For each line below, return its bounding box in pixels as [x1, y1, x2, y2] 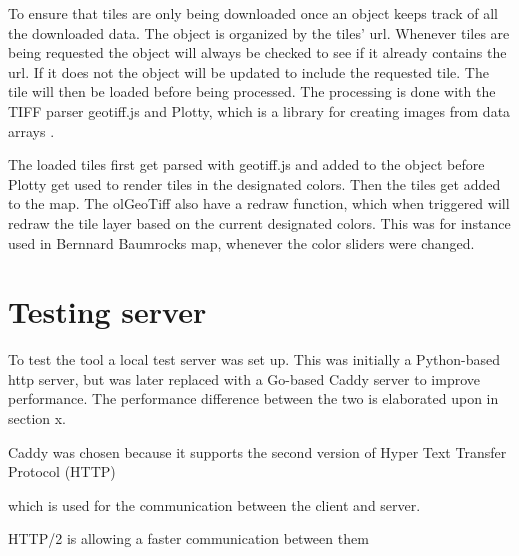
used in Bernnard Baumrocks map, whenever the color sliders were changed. [8, 232, 475, 253]
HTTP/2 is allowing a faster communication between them [8, 528, 369, 549]
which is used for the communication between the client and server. [8, 494, 421, 515]
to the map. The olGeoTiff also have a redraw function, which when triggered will [8, 193, 510, 214]
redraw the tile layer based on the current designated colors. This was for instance [8, 212, 511, 233]
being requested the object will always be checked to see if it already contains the [8, 42, 507, 63]
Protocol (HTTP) [8, 461, 116, 482]
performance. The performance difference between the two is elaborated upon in [8, 388, 499, 409]
